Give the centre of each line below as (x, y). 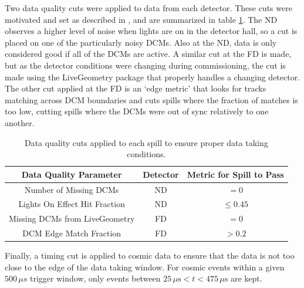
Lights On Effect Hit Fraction (72, 204)
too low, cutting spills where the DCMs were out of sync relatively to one (137, 111)
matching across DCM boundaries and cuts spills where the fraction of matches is (151, 99)
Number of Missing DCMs (72, 189)
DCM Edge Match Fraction (72, 233)
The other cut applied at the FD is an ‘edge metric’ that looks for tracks (136, 88)
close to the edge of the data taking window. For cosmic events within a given (145, 267)
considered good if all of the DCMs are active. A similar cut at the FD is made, (148, 54)
